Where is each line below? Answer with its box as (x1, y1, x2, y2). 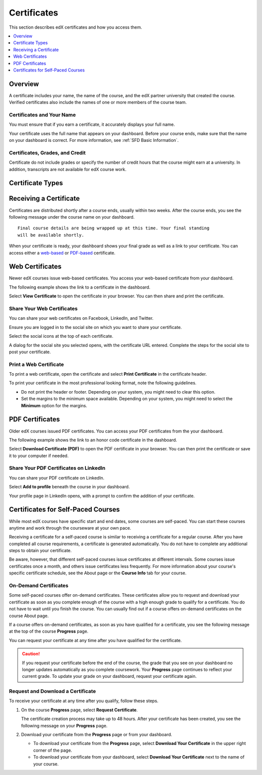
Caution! (22, 651, 40, 657)
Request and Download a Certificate (9, 688, 97, 695)
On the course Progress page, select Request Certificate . (21, 707, 138, 713)
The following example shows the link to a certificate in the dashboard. (9, 284, 150, 290)
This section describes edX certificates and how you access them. (9, 24, 143, 30)
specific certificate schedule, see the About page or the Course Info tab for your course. (9, 570, 187, 576)
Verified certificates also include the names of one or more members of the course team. (9, 100, 187, 105)
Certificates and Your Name (9, 111, 76, 118)
